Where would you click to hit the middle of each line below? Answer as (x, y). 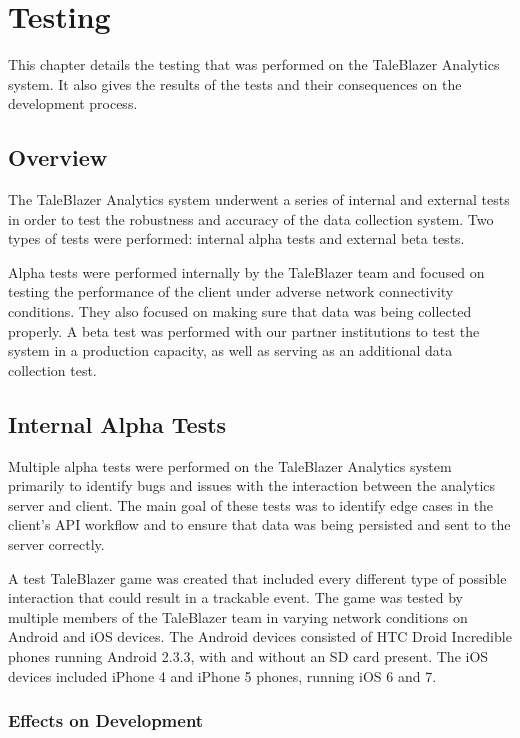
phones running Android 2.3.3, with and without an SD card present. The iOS (248, 656)
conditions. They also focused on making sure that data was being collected (240, 311)
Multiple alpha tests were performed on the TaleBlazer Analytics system (230, 465)
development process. (73, 103)
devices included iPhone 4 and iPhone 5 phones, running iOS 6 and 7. (222, 675)
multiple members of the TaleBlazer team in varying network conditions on (238, 616)
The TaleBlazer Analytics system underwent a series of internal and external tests (259, 199)
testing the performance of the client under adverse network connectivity (231, 291)
